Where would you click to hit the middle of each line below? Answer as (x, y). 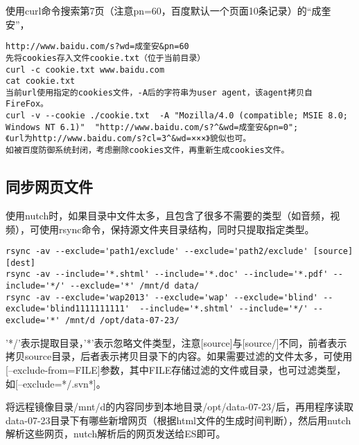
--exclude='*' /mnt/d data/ (135, 286)
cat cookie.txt (41, 81)
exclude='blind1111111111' (68, 309)
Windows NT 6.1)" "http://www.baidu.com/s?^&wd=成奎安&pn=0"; (152, 127)
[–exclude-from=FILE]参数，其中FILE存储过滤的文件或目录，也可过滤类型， (176, 369)
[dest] (20, 263)
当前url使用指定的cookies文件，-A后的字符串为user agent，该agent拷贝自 (159, 92)
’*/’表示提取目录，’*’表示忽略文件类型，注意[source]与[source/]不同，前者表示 (176, 342)
